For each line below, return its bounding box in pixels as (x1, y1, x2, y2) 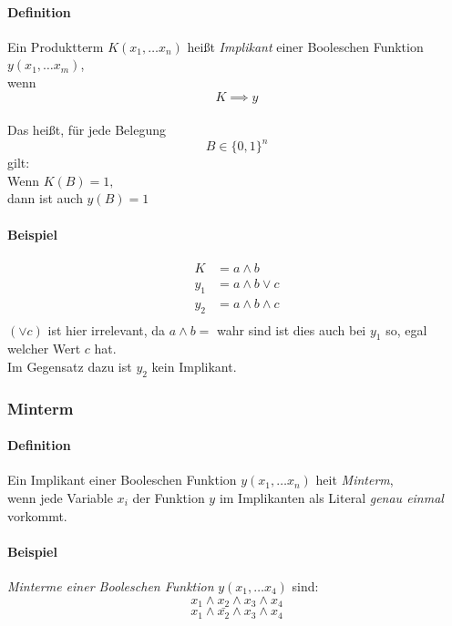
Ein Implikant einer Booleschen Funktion (7, 470, 237, 489)
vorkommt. (7, 506, 67, 525)
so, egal (385, 320, 427, 339)
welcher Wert (7, 339, 81, 358)
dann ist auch (7, 189, 83, 208)
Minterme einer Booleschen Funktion (7, 576, 214, 595)
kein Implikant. (151, 356, 237, 375)
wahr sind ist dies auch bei (217, 320, 366, 339)
